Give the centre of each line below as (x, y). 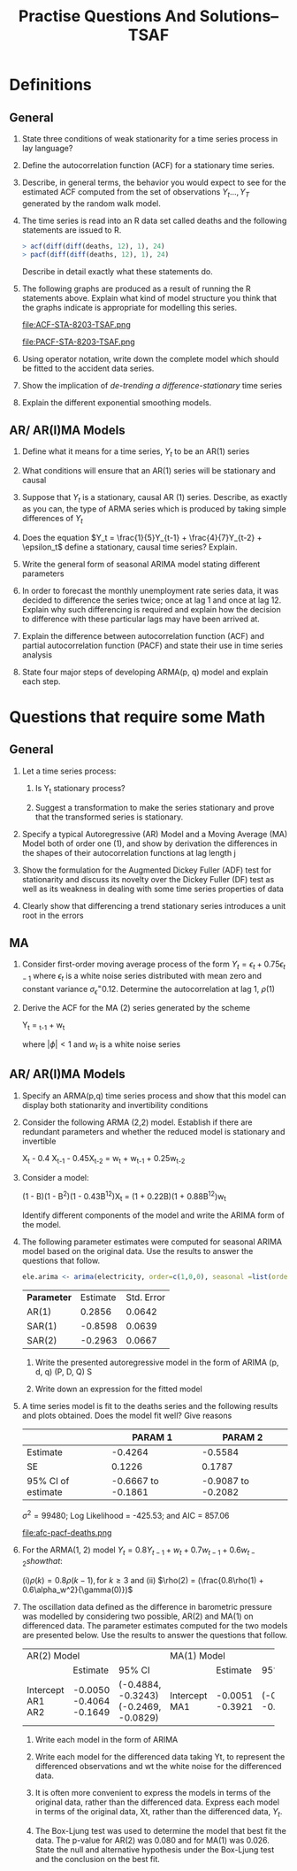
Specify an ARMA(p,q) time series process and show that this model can (154, 1096)
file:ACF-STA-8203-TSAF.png (76, 324)
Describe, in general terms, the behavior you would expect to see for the (154, 182)
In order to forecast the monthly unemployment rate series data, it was (150, 590)
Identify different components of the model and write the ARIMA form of (153, 1215)
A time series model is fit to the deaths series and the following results (150, 1405)
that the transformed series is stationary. (109, 817)
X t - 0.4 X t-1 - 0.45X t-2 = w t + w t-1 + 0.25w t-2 (103, 1159)
